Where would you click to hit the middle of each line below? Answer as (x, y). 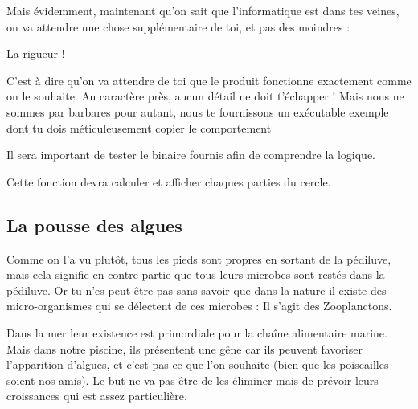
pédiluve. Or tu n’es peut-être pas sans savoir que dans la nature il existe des (197, 290)
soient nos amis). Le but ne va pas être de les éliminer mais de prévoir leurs (193, 380)
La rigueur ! (36, 53)
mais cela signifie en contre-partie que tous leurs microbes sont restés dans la (196, 274)
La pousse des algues (94, 225)
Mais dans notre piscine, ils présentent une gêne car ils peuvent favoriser (184, 348)
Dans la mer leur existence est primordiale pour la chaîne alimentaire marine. (197, 332)
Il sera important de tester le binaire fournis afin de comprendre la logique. (191, 155)
